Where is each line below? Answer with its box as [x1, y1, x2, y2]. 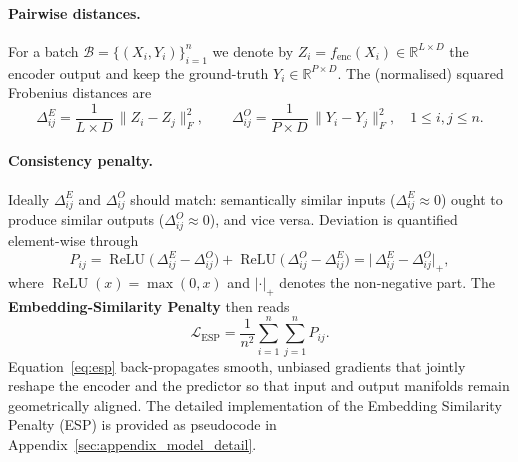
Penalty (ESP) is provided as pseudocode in [8, 414, 277, 435]
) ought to [440, 188, 503, 209]
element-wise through [8, 230, 139, 251]
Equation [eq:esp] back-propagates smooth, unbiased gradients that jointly [8, 355, 466, 376]
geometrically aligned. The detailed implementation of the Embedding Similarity [8, 394, 502, 415]
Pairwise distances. [8, 2, 141, 23]
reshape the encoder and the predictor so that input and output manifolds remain [8, 375, 510, 396]
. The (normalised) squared [337, 62, 504, 83]
